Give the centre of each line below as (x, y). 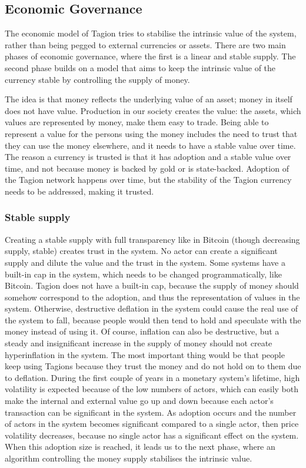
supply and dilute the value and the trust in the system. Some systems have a (145, 262)
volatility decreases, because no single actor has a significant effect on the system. (152, 435)
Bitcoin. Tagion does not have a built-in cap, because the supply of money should (152, 285)
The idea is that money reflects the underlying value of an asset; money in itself (149, 99)
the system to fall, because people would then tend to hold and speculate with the (153, 320)
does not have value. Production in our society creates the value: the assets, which (153, 110)
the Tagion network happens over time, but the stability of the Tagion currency (148, 180)
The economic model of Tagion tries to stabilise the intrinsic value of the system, (151, 33)
